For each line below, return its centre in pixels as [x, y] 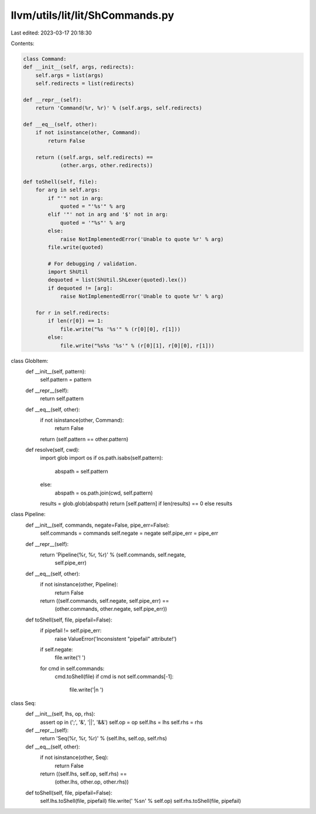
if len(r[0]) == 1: [75, 321]
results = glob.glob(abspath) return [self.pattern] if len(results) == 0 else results [136, 504]
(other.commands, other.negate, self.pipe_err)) [111, 609]
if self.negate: [56, 649]
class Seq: [23, 703]
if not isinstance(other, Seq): [74, 757]
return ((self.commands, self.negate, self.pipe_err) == [105, 600]
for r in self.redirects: [73, 313]
